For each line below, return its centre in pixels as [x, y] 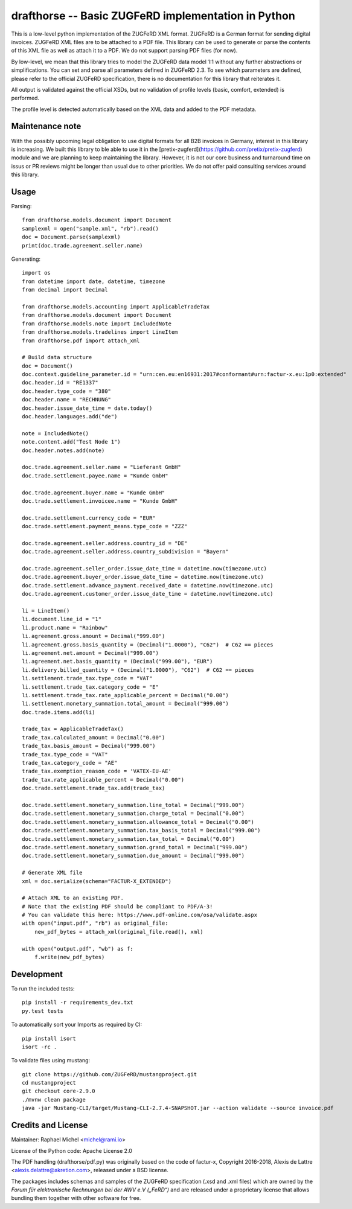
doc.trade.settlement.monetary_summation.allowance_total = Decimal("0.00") [138, 822]
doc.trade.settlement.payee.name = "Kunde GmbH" [95, 476]
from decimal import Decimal [65, 290]
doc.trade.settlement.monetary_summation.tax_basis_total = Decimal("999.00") [141, 831]
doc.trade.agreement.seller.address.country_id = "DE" [105, 543]
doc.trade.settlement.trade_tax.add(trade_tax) [94, 788]
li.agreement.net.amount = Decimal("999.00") [91, 653]
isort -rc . [40, 1047]
